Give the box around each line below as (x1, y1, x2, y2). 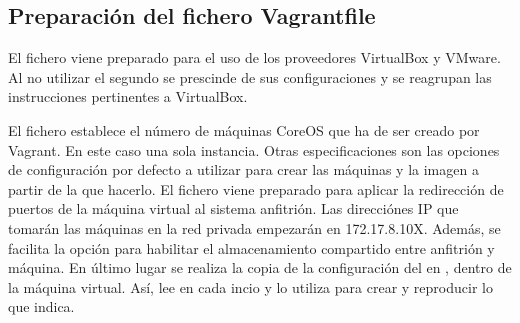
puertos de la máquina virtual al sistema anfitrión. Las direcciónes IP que (8, 198, 459, 219)
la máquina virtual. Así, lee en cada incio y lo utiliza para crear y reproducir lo (8, 276, 493, 297)
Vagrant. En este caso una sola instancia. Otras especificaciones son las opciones (8, 139, 500, 160)
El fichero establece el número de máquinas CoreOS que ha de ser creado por (8, 119, 480, 140)
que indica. (8, 296, 75, 317)
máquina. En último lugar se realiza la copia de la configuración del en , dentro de (8, 257, 512, 278)
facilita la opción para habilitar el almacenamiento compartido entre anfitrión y (8, 237, 495, 258)
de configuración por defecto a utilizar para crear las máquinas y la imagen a (8, 159, 479, 180)
